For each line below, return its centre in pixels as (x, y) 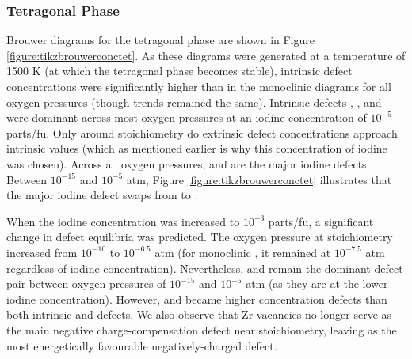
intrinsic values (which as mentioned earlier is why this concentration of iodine (197, 148)
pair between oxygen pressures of (86, 283)
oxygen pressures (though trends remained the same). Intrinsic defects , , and (194, 102)
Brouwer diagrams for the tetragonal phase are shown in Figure (161, 40)
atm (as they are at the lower (317, 283)
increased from (42, 252)
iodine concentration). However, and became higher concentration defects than (197, 299)
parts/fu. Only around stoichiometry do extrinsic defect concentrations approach (202, 132)
